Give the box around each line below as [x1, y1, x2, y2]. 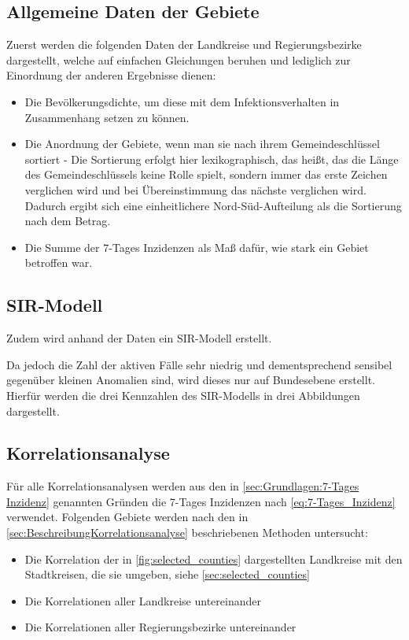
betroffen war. [24, 254, 93, 271]
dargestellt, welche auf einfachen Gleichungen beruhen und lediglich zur [6, 51, 351, 68]
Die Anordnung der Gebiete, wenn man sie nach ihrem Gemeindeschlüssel [24, 135, 380, 152]
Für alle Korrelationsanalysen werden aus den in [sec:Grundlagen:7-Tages [6, 478, 359, 494]
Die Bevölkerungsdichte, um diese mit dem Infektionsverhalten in [24, 93, 340, 109]
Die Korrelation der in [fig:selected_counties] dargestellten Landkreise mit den [24, 550, 403, 567]
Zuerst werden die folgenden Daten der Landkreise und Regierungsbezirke [6, 36, 362, 53]
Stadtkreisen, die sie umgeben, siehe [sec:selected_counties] [24, 566, 310, 583]
